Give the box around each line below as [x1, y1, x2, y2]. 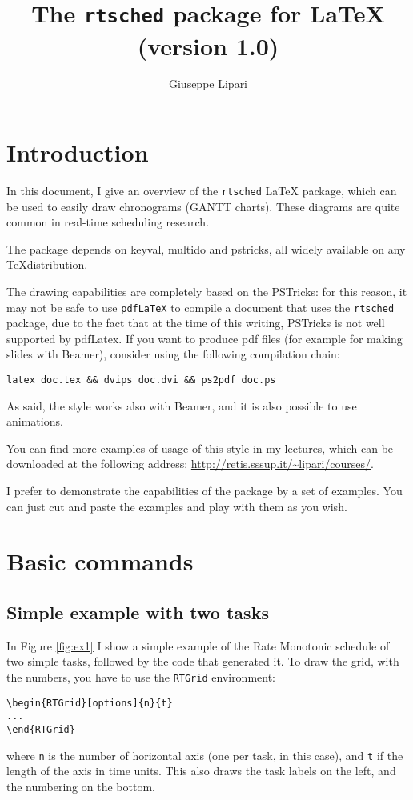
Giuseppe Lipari [168, 75, 248, 92]
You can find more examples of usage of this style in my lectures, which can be [6, 439, 394, 456]
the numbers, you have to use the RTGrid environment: [6, 669, 276, 686]
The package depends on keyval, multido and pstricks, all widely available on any [6, 240, 406, 257]
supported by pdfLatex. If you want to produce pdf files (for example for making [6, 330, 403, 346]
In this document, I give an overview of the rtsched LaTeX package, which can [6, 182, 397, 198]
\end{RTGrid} [6, 723, 75, 735]
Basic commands [6, 545, 194, 578]
